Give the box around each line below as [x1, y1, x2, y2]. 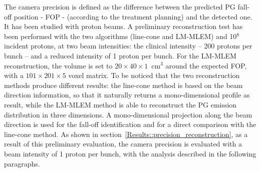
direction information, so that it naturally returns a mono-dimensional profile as [4, 89, 250, 100]
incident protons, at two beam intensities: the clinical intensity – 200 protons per [4, 40, 252, 51]
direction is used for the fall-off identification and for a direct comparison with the [4, 119, 256, 129]
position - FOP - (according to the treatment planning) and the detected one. [14, 11, 252, 21]
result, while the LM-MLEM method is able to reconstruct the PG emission [4, 99, 237, 109]
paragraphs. [4, 158, 40, 168]
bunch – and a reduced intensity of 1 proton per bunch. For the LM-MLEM [4, 50, 236, 60]
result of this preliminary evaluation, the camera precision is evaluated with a [4, 138, 242, 149]
